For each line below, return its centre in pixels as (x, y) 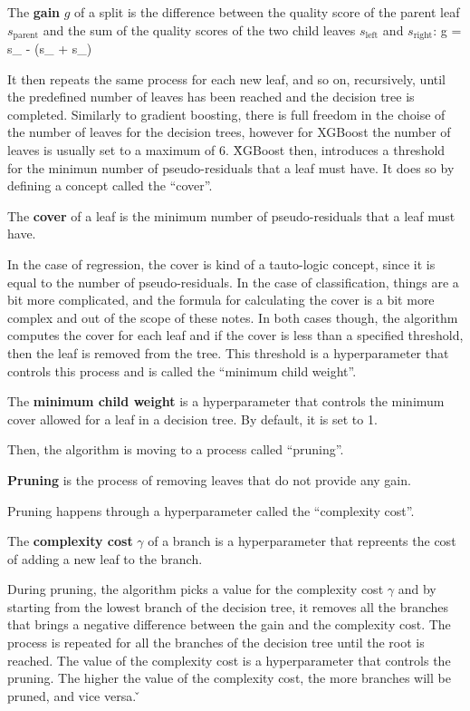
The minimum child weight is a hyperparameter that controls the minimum (226, 401)
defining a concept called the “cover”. (110, 185)
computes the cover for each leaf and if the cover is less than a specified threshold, (235, 335)
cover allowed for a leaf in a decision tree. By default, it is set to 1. (192, 419)
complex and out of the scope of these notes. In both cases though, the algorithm (233, 317)
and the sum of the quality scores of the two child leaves (199, 29)
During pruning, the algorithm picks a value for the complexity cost (196, 589)
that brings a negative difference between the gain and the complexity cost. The (229, 624)
